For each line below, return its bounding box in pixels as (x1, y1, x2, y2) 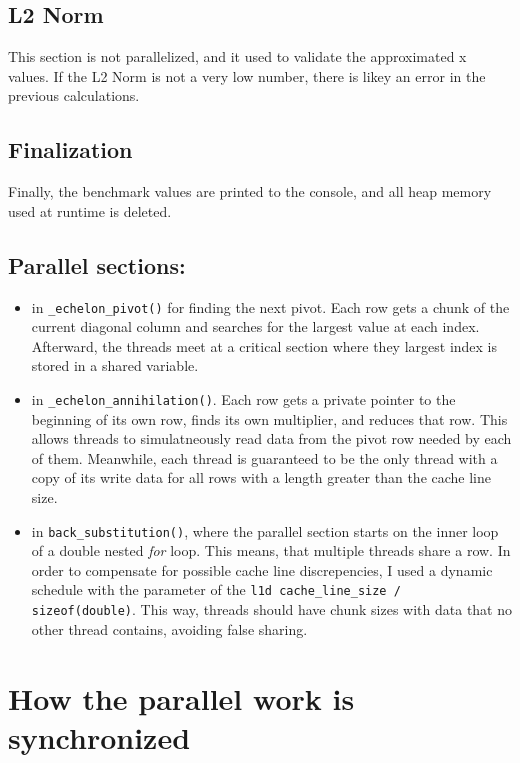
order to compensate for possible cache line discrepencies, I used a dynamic (31, 559, 493, 580)
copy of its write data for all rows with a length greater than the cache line (31, 467, 492, 488)
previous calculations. (8, 85, 140, 106)
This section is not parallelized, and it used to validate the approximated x (8, 46, 467, 67)
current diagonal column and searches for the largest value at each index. (31, 316, 480, 337)
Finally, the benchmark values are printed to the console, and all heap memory (8, 181, 492, 202)
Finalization (8, 134, 133, 165)
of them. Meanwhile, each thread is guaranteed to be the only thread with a (31, 447, 498, 468)
